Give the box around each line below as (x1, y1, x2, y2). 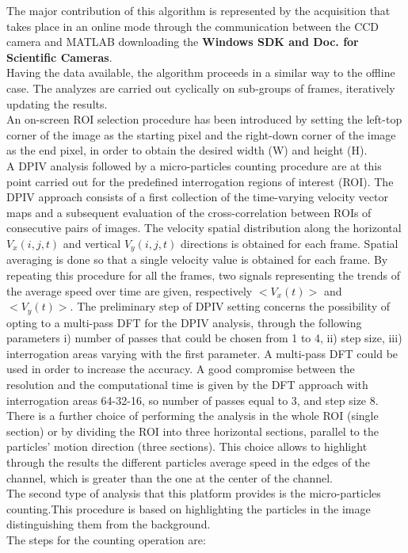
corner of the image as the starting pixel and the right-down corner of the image (6, 126, 396, 143)
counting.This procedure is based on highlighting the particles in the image (6, 500, 371, 517)
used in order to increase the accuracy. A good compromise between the (6, 360, 355, 377)
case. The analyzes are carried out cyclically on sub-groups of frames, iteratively (6, 79, 395, 96)
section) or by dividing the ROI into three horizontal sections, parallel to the (6, 422, 379, 439)
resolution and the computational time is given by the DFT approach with (6, 376, 368, 392)
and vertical (63, 235, 121, 251)
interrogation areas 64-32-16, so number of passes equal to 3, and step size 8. (6, 391, 379, 408)
